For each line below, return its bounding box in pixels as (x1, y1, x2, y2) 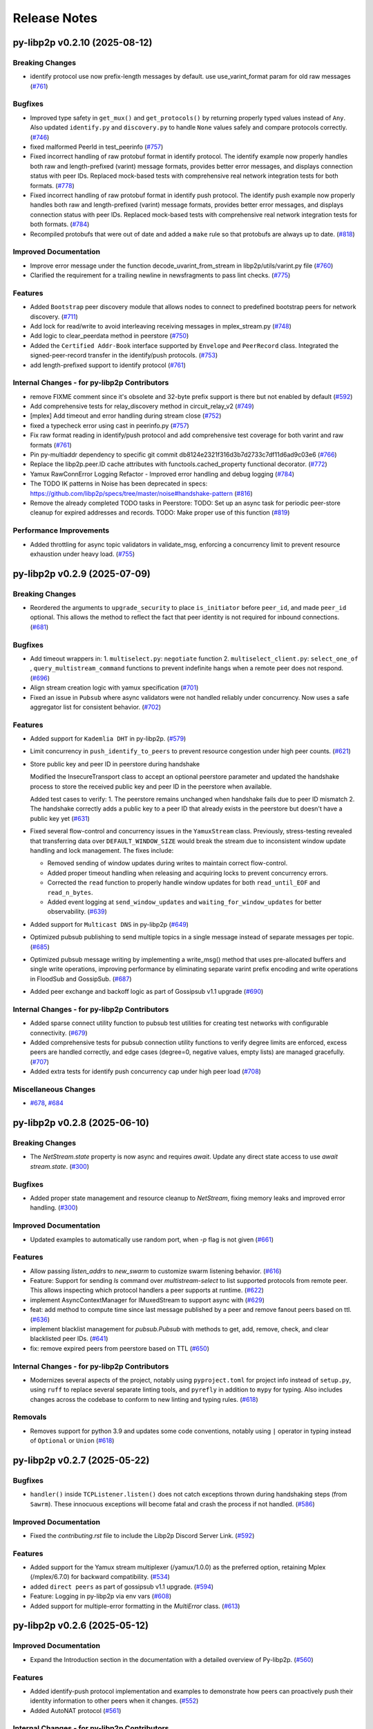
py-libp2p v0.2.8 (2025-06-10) (12, 1117, 150, 1129)
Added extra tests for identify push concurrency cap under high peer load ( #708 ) (30, 1067, 262, 1075)
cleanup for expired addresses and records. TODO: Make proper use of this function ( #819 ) (30, 508, 290, 517)
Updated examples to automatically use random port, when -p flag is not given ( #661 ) (30, 1235, 274, 1243)
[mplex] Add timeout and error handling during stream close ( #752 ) (30, 412, 222, 420)
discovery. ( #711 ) (30, 312, 79, 321)
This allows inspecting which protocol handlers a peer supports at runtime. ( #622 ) (30, 1286, 264, 1295)
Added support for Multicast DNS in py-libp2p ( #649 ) (30, 920, 189, 928)
